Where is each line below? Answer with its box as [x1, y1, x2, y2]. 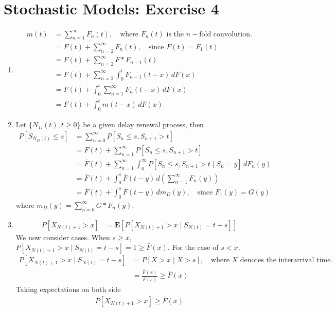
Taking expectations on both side [15, 284, 121, 295]
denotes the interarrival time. [240, 257, 333, 264]
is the [166, 30, 184, 38]
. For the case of [167, 242, 219, 252]
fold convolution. [199, 30, 252, 38]
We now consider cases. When [15, 231, 110, 242]
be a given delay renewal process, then [83, 119, 204, 130]
